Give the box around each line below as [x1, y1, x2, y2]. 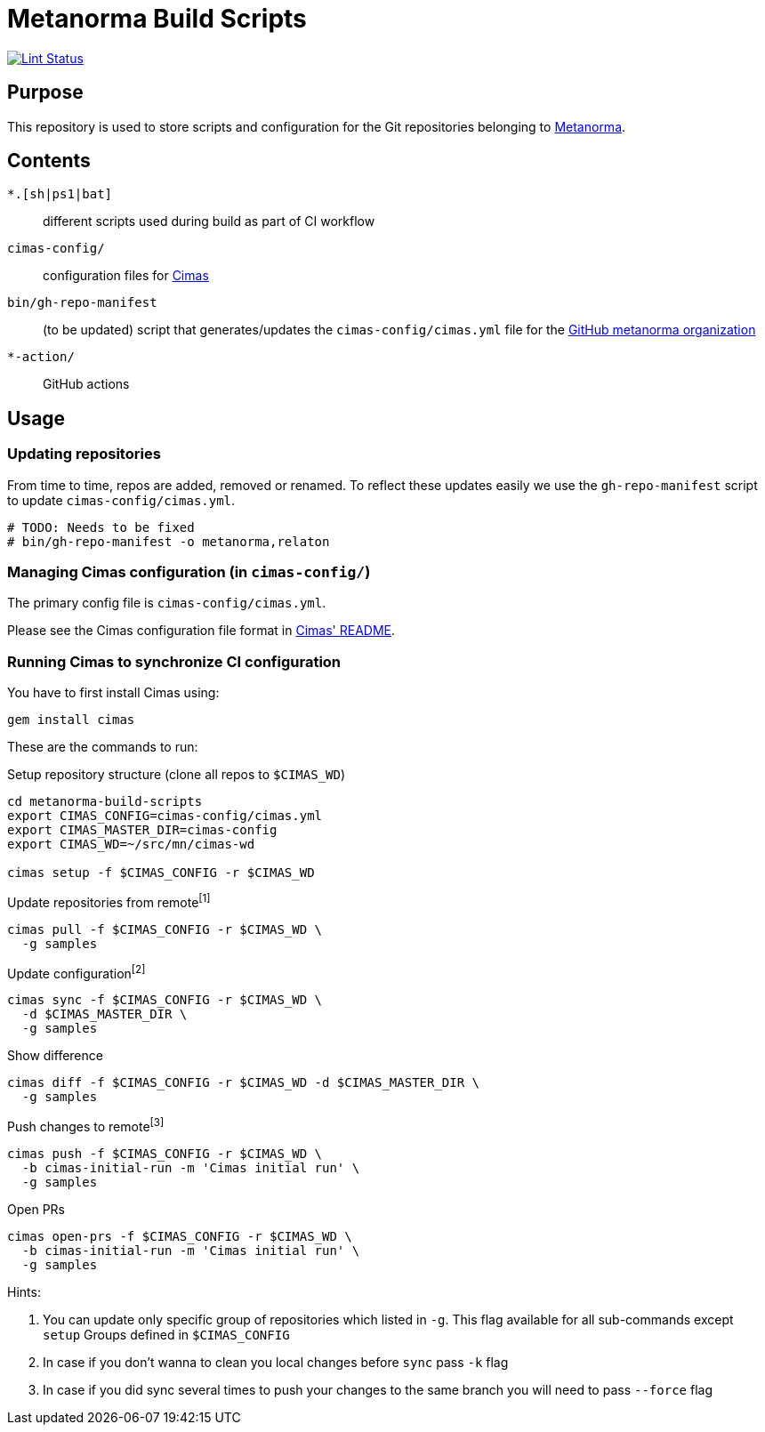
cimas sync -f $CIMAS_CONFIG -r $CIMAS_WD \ [7, 993, 323, 1008]
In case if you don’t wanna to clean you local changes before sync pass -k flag [43, 1355, 509, 1371]
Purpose [7, 81, 84, 104]
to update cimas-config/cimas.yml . [7, 492, 236, 508]
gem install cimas [7, 712, 135, 728]
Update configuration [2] [7, 962, 146, 981]
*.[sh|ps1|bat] [7, 187, 113, 202]
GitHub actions [43, 376, 130, 392]
